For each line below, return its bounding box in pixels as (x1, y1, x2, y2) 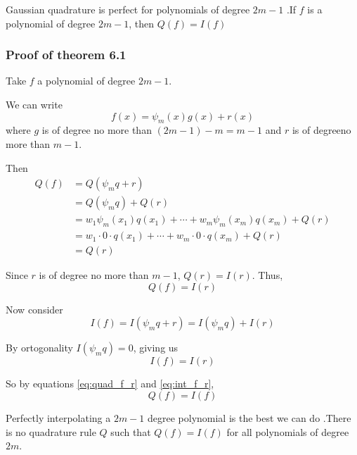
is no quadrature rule (6, 424, 96, 439)
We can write (6, 97, 63, 111)
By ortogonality (6, 340, 73, 355)
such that (110, 424, 151, 439)
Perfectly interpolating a (6, 410, 111, 425)
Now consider (6, 301, 63, 316)
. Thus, (252, 268, 283, 282)
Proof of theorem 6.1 (6, 46, 126, 63)
